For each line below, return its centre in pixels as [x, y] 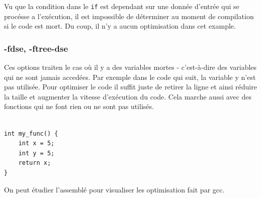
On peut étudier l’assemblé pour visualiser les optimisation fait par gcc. [114, 189]
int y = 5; [36, 153]
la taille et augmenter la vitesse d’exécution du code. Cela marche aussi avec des [128, 96]
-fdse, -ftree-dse [36, 48]
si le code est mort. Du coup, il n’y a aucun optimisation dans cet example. [120, 26]
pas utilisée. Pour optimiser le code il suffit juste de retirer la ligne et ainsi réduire [130, 87]
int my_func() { [31, 133]
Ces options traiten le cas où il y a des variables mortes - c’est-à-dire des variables [130, 67]
